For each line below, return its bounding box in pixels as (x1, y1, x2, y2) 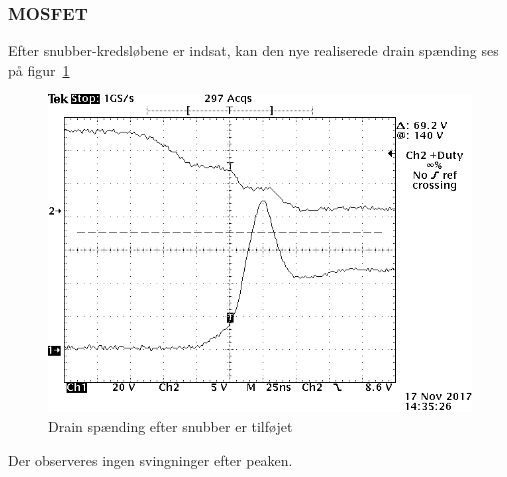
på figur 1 (8, 59, 70, 80)
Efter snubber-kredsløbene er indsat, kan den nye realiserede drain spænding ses (8, 40, 499, 61)
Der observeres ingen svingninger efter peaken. (8, 449, 293, 470)
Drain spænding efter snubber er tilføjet (48, 416, 293, 436)
